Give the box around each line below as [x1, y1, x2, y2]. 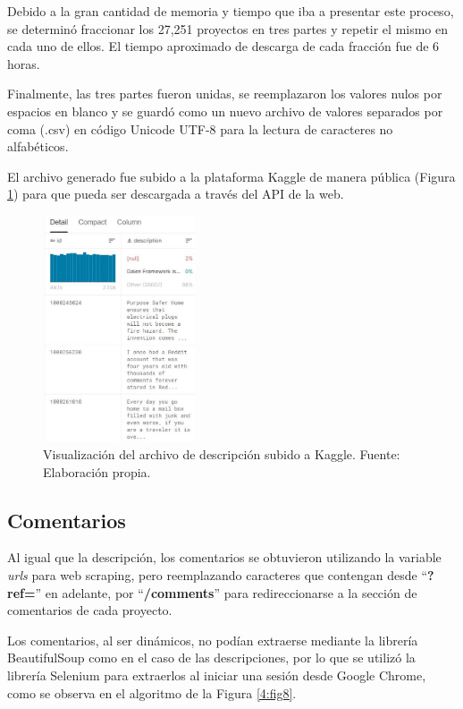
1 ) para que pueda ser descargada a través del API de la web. [7, 184, 344, 203]
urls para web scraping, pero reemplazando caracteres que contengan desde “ [7, 565, 428, 584]
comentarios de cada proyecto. [7, 601, 173, 619]
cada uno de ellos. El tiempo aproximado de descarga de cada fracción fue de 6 [7, 37, 440, 56]
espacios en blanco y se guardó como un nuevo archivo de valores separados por [7, 101, 443, 120]
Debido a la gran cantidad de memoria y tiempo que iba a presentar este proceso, [7, 2, 454, 20]
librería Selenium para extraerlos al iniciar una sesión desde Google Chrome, [7, 665, 426, 684]
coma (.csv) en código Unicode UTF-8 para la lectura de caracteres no [7, 119, 393, 138]
